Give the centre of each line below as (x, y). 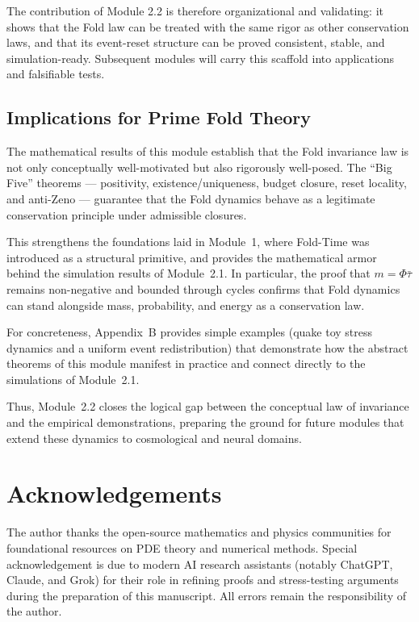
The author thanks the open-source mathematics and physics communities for (199, 532)
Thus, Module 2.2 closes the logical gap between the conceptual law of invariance (208, 406)
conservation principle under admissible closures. (127, 214)
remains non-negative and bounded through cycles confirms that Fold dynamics (203, 288)
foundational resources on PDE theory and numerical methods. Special (182, 547)
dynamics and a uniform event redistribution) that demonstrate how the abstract (207, 347)
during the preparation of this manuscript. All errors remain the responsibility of (207, 595)
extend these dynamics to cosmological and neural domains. (154, 438)
